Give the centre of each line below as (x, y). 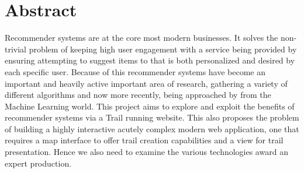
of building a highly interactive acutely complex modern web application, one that (152, 128)
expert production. (38, 163)
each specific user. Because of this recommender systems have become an (135, 71)
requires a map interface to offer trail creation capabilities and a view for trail (144, 140)
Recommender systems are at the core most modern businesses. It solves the (141, 38)
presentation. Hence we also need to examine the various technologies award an (146, 152)
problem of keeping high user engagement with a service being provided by (163, 49)
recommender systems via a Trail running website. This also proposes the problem (152, 117)
